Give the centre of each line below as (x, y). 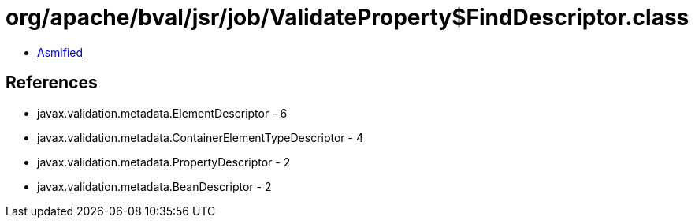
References (52, 83)
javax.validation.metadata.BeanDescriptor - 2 (154, 186)
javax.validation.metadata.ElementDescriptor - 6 (162, 113)
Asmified (60, 52)
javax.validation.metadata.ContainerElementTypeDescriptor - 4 (200, 137)
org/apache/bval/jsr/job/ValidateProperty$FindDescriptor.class (347, 17)
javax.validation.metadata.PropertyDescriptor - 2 (164, 162)
